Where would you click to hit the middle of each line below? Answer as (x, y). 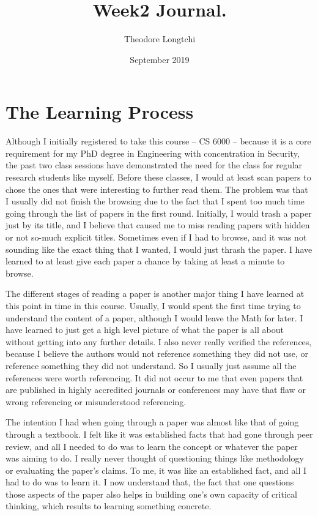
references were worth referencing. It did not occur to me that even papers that (154, 377)
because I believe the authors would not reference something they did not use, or (157, 353)
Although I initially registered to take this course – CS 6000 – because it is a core (158, 141)
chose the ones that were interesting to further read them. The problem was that (157, 189)
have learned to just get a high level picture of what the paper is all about (145, 330)
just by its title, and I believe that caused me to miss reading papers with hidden (158, 225)
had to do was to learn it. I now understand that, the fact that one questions (150, 482)
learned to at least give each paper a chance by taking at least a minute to (145, 261)
